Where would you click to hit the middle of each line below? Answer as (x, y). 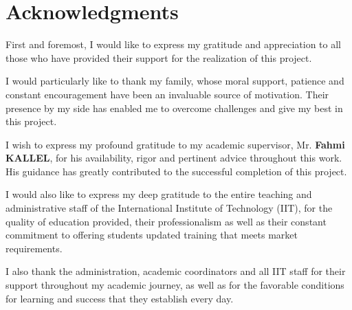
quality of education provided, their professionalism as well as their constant (166, 221)
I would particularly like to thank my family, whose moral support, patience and (175, 81)
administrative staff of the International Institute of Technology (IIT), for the (169, 208)
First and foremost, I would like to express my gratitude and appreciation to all (173, 44)
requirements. (34, 248)
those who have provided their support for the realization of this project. (159, 57)
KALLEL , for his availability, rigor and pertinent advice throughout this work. (174, 158)
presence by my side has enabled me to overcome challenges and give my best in (174, 108)
